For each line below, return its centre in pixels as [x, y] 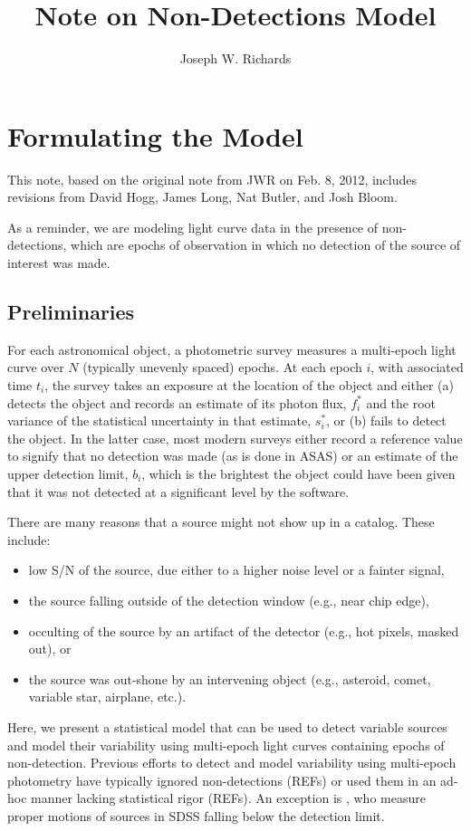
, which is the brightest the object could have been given [298, 473]
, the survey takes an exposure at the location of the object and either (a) [249, 385]
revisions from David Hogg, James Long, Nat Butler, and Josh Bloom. [202, 197]
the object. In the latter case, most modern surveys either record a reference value [235, 438]
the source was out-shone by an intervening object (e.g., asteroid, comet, [230, 678]
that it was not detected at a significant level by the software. [178, 491]
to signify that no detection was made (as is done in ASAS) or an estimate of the [233, 456]
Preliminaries [71, 312]
